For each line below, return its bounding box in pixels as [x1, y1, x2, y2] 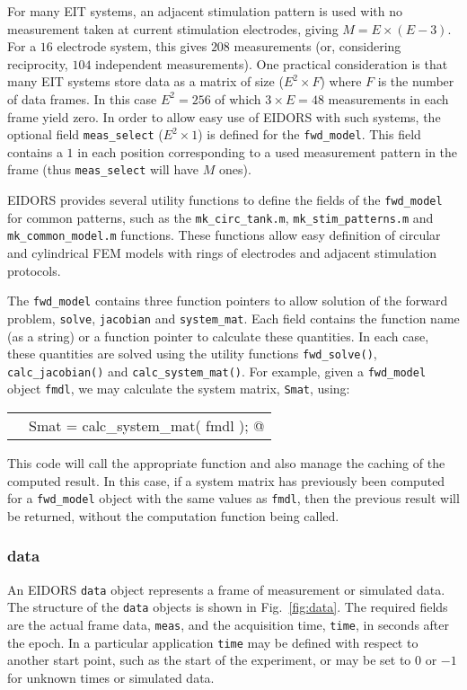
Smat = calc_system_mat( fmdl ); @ [29, 415, 265, 437]
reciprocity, [7, 54, 68, 73]
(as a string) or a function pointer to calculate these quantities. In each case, [7, 326, 429, 345]
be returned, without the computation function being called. [7, 506, 339, 525]
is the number [377, 72, 454, 91]
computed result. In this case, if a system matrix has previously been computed [7, 471, 445, 490]
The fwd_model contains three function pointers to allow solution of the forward [7, 291, 448, 310]
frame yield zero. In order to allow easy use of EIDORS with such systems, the [7, 107, 441, 126]
